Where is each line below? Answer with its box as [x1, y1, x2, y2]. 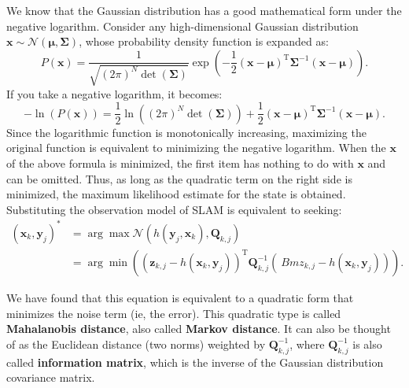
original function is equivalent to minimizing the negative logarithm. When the [6, 139, 386, 156]
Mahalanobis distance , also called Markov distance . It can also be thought [6, 320, 391, 337]
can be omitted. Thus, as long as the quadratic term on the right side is [6, 170, 352, 187]
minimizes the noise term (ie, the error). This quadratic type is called [6, 305, 341, 321]
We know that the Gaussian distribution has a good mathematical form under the [6, 2, 402, 18]
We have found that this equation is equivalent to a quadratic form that [6, 289, 354, 305]
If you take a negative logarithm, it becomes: [6, 85, 223, 102]
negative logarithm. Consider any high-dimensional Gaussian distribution [6, 17, 359, 34]
